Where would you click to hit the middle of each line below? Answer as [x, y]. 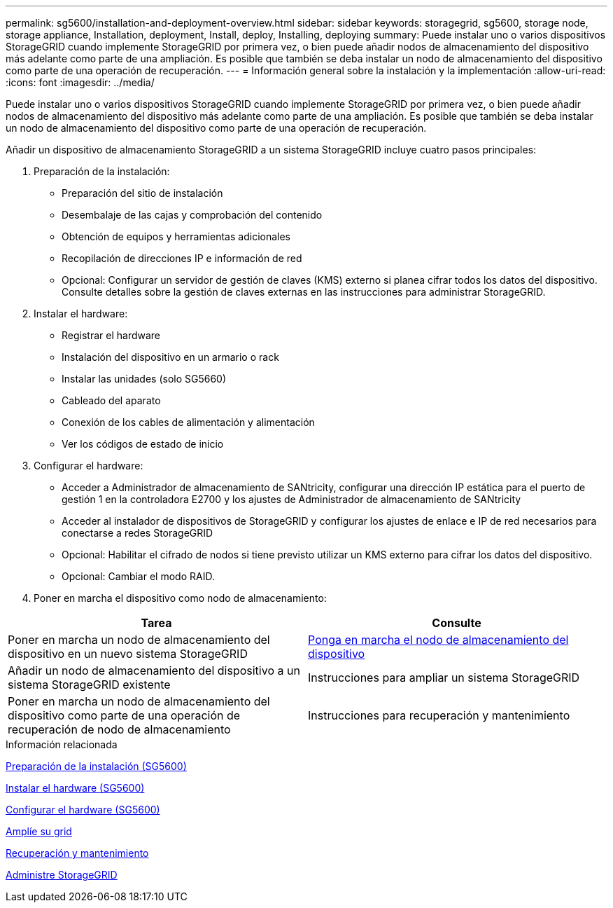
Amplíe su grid [39, 831]
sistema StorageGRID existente [89, 685]
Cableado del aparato [111, 400]
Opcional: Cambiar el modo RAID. [138, 576]
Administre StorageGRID [62, 875]
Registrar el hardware [111, 335]
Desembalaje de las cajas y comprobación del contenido [192, 215]
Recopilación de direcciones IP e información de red [182, 258]
